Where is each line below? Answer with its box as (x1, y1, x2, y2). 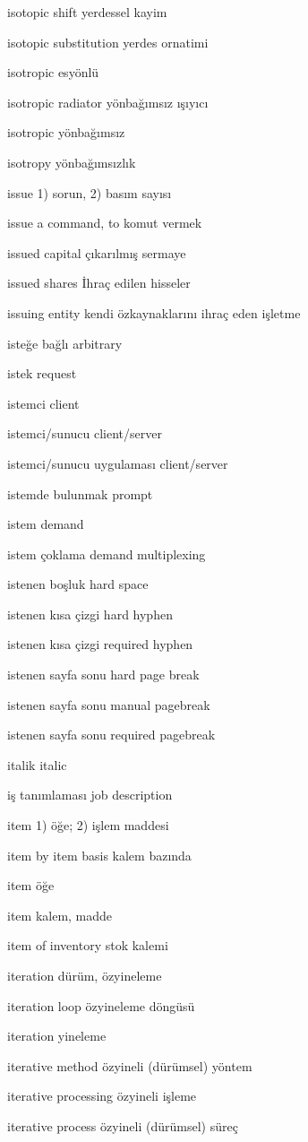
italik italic (7, 755, 67, 774)
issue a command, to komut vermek (7, 213, 202, 232)
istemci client (7, 394, 80, 412)
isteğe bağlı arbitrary (7, 333, 123, 352)
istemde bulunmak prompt (7, 484, 153, 503)
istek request (7, 364, 77, 383)
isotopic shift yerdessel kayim (7, 3, 167, 21)
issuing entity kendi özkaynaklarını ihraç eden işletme (7, 303, 301, 322)
